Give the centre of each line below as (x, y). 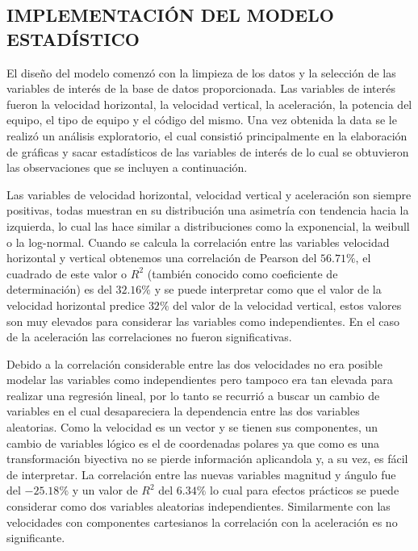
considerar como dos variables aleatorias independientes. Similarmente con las (199, 506)
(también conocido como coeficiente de (242, 273)
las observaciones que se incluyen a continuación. (127, 167)
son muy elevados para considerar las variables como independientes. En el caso (203, 321)
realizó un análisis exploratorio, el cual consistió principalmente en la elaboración (207, 135)
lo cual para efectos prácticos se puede (305, 490)
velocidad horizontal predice (76, 305)
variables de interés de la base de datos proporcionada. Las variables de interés (201, 88)
